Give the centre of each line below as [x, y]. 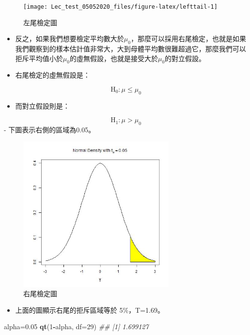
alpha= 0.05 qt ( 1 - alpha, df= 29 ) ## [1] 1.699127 [76, 326]
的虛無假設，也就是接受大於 [114, 58]
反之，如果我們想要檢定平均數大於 [70, 39]
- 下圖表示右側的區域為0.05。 [50, 130]
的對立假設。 [185, 58]
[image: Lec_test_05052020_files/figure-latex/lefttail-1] [120, 7]
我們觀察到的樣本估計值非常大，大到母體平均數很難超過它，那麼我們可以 [131, 49]
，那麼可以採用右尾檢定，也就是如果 [188, 39]
